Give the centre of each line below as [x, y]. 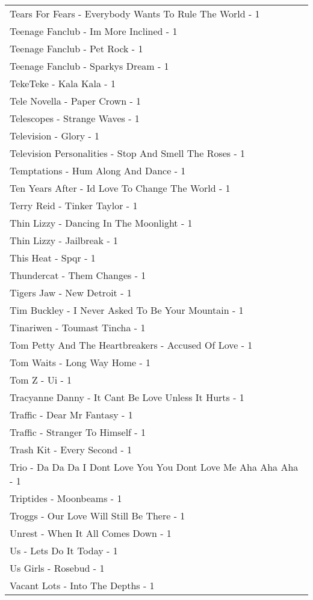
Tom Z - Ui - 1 [41, 380]
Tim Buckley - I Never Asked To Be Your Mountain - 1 [127, 310]
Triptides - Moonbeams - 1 [66, 498]
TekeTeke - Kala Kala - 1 [63, 83]
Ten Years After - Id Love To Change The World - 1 [120, 188]
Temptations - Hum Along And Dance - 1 [98, 170]
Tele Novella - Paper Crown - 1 [76, 101]
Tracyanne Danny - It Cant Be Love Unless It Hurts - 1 [127, 397]
